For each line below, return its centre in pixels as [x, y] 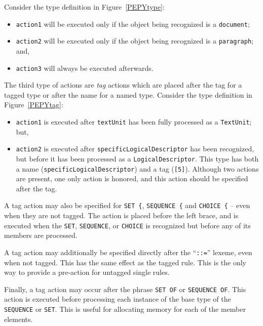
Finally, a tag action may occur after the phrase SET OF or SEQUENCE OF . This [125, 289]
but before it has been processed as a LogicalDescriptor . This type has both [137, 158]
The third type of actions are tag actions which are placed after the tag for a [123, 85]
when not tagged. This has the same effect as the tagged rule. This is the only [125, 262]
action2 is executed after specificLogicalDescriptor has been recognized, [135, 149]
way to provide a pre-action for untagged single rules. [87, 272]
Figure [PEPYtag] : [34, 105]
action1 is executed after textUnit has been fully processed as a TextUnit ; [134, 121]
